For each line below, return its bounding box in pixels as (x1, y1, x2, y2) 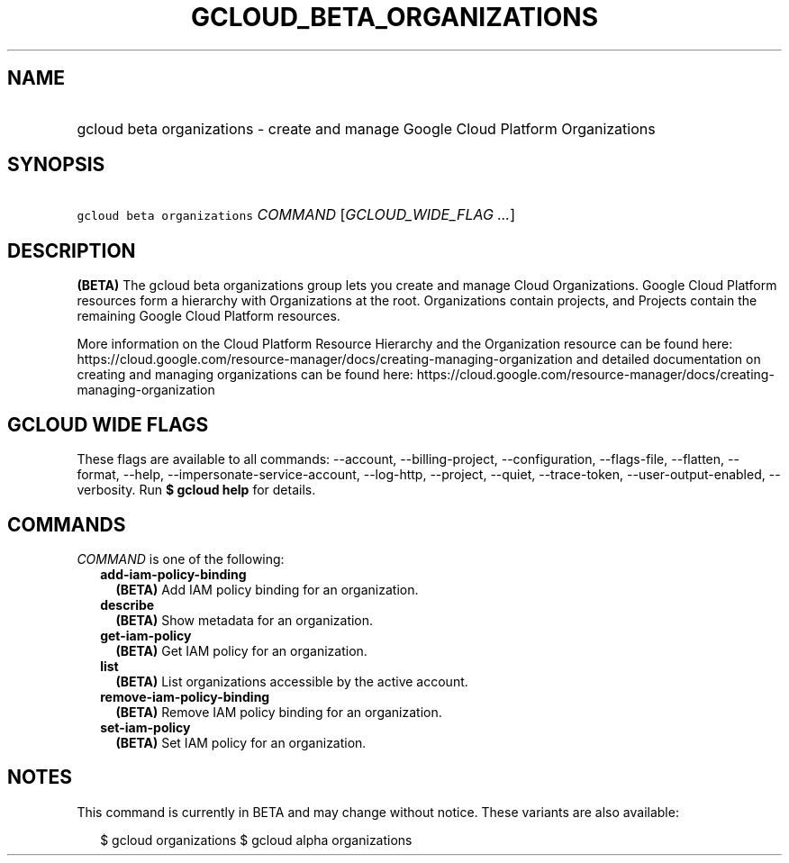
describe (100, 596, 155, 613)
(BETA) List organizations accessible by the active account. (115, 673, 468, 689)
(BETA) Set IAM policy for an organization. (115, 734, 367, 750)
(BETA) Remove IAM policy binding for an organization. (115, 704, 442, 720)
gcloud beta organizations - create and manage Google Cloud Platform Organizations (77, 119, 656, 138)
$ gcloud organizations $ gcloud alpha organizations (100, 831, 413, 848)
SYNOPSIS (7, 153, 105, 177)
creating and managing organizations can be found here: (77, 367, 413, 383)
